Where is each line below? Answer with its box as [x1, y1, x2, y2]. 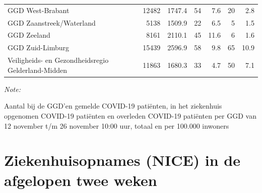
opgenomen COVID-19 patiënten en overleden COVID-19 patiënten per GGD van [4, 111, 256, 121]
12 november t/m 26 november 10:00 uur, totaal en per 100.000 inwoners [4, 120, 229, 131]
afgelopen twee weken [4, 169, 157, 190]
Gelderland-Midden [8, 64, 68, 75]
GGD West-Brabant [8, 5, 70, 15]
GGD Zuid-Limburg [8, 42, 69, 53]
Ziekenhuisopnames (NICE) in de [4, 150, 241, 170]
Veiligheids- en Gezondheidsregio [8, 55, 109, 65]
